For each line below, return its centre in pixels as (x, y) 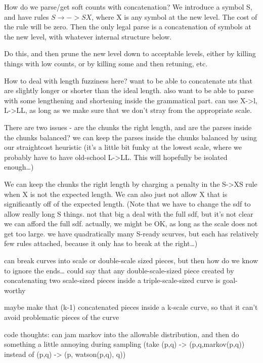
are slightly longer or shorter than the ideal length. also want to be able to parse (129, 90)
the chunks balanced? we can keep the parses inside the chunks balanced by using (130, 137)
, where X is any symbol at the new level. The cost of (174, 16)
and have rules (27, 16)
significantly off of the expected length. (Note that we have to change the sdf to (127, 204)
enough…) (19, 167)
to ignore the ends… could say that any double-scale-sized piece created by (119, 270)
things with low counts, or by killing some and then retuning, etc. (106, 63)
